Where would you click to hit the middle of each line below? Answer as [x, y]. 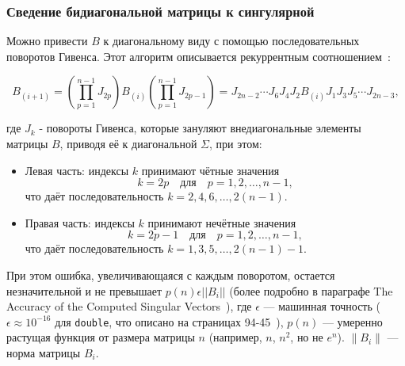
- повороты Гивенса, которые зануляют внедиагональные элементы [200, 128]
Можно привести [47, 41]
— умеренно [352, 321]
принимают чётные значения [210, 170]
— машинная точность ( [322, 306]
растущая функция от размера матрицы [101, 337]
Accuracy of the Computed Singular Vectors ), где [129, 306]
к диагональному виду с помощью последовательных [231, 41]
